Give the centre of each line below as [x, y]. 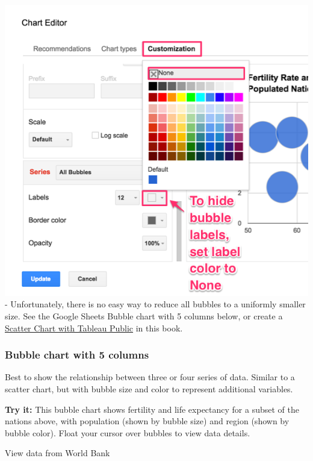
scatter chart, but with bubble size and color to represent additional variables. [149, 389]
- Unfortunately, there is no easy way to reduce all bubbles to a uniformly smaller [155, 304]
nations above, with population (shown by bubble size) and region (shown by [147, 421]
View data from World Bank [57, 453]
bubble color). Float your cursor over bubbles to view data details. [128, 432]
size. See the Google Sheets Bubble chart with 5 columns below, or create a [144, 316]
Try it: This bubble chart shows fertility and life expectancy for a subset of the [152, 409]
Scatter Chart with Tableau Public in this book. [94, 328]
